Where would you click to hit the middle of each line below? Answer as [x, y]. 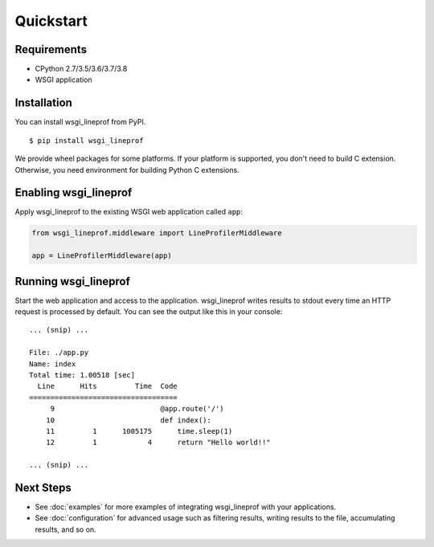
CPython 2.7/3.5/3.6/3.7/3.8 [81, 69]
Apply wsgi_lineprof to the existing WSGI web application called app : [129, 212]
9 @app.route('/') [137, 409]
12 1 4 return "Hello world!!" [158, 443]
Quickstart [51, 21]
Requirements [51, 49]
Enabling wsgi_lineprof [74, 193]
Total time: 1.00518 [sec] [82, 375]
